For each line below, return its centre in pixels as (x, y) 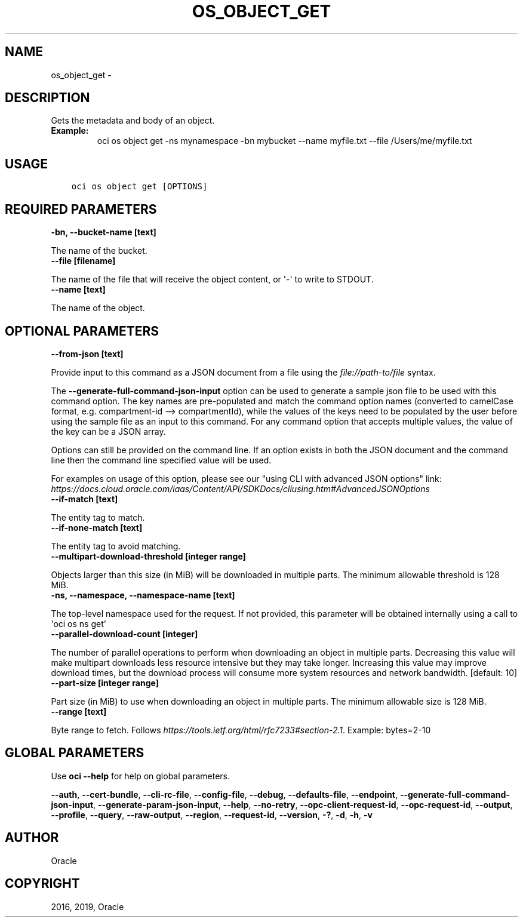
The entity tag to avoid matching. (116, 546)
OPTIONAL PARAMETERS (82, 331)
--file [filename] (83, 261)
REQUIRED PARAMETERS (81, 209)
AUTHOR (32, 838)
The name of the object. (98, 308)
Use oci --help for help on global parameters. (140, 776)
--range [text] (79, 711)
